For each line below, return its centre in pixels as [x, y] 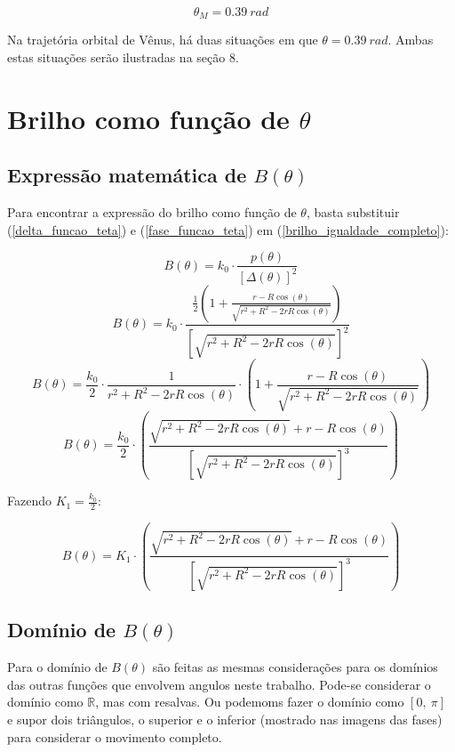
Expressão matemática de [127, 175]
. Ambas [411, 40]
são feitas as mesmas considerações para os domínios [295, 667]
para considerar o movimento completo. [115, 736]
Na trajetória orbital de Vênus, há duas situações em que [163, 40]
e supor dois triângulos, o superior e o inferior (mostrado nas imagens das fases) [225, 719]
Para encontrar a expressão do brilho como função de [152, 212]
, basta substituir [353, 212]
